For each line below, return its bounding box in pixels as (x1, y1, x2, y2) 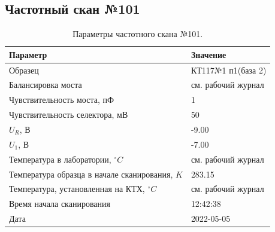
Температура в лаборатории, (9, 152, 111, 165)
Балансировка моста (9, 78, 82, 91)
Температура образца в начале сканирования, (9, 167, 173, 180)
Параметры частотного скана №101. (72, 28, 203, 40)
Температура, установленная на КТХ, (9, 182, 145, 195)
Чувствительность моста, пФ (9, 93, 114, 106)
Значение (191, 48, 226, 60)
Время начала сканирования (9, 197, 110, 210)
